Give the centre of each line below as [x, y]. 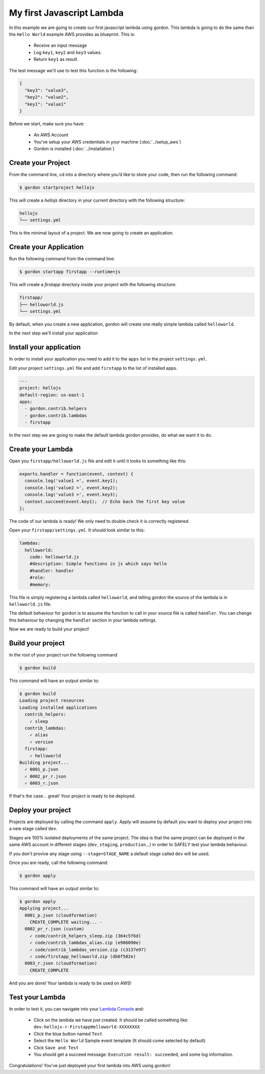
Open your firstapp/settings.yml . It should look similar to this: [77, 530]
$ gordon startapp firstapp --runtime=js [70, 272]
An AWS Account [51, 135]
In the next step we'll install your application [53, 333]
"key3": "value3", [47, 90]
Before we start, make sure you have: [47, 124]
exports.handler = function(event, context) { [76, 474]
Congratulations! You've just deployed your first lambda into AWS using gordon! [90, 1066]
